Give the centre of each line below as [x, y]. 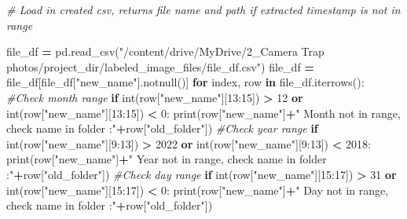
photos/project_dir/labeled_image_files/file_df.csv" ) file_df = [160, 66]
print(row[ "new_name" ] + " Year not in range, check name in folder [167, 159]
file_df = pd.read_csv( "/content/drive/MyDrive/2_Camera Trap [165, 51]
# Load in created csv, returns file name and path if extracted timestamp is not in [203, 9]
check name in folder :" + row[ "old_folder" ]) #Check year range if [162, 128]
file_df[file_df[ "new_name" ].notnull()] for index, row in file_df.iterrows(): [185, 82]
